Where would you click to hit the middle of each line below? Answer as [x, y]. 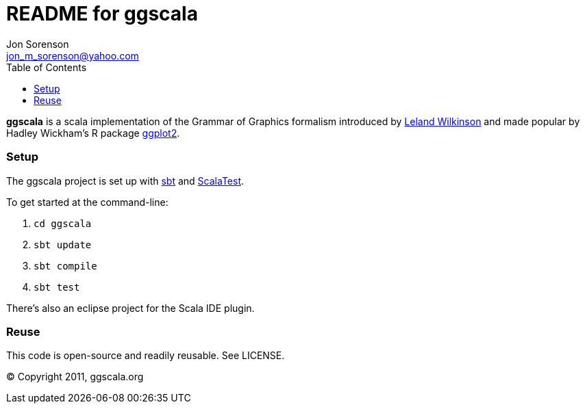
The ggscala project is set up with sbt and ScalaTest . [125, 181]
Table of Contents [47, 67]
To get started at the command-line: [87, 202]
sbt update [63, 245]
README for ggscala [102, 14]
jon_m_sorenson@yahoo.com [73, 55]
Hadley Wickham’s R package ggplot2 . [93, 133]
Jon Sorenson [38, 44]
